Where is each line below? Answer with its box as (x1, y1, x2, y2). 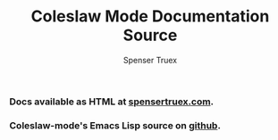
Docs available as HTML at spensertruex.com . (9, 95, 215, 108)
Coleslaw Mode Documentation (30, 6, 270, 27)
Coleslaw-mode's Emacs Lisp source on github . (9, 119, 222, 131)
